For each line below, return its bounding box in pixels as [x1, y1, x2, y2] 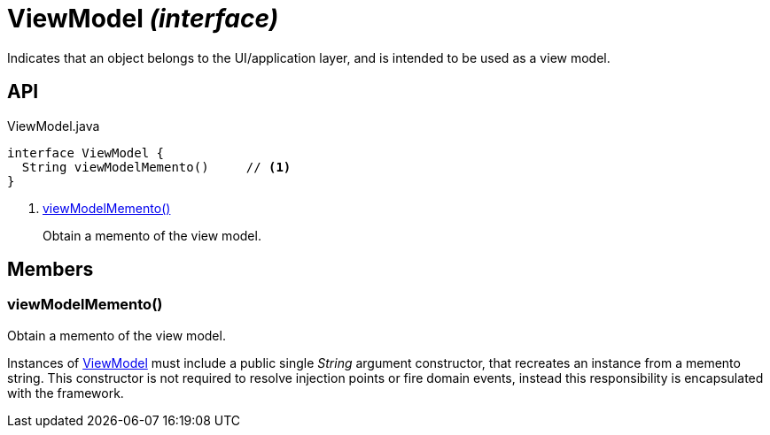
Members [7, 258, 94, 281]
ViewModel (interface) [7, 4, 279, 34]
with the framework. [7, 385, 124, 401]
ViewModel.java [7, 118, 100, 134]
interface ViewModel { [7, 145, 165, 160]
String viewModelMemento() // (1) [21, 159, 292, 174]
